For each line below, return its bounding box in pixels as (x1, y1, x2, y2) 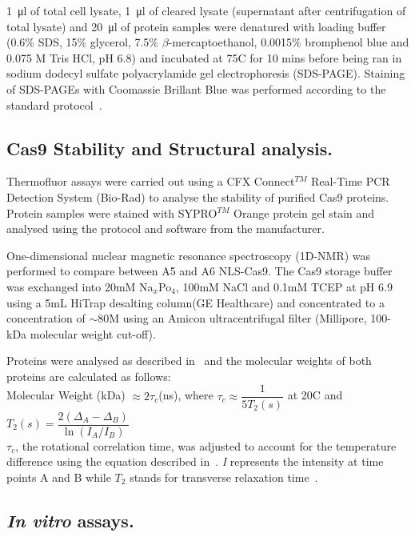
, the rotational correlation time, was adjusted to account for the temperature (15, 437, 397, 454)
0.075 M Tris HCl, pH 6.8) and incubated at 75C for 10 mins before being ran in (6, 49, 402, 66)
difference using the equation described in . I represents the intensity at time (6, 453, 384, 470)
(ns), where (158, 387, 213, 403)
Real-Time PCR (311, 173, 390, 190)
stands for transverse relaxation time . (130, 468, 318, 485)
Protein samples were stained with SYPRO (6, 204, 217, 221)
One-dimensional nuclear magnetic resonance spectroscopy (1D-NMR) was (6, 246, 371, 263)
